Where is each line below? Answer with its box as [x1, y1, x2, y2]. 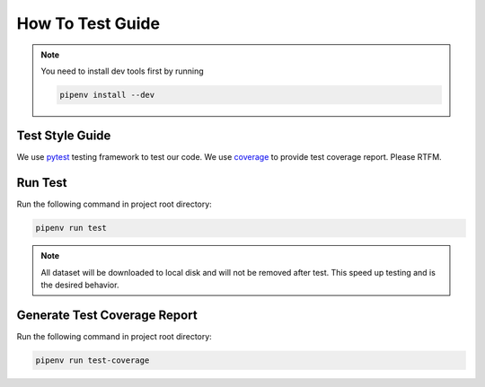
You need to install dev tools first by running [40, 66, 204, 76]
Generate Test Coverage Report [16, 307, 198, 322]
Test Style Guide [16, 128, 111, 144]
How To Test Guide [16, 13, 161, 33]
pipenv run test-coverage [35, 355, 150, 365]
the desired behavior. [40, 279, 119, 291]
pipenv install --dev [59, 90, 155, 100]
